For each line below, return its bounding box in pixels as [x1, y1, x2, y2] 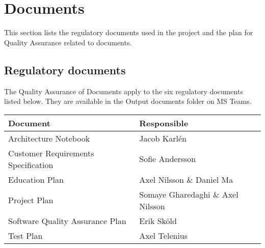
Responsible [139, 117, 189, 129]
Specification [8, 158, 54, 171]
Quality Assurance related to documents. [4, 37, 132, 47]
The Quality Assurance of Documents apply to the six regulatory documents [4, 86, 243, 96]
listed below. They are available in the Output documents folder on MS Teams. [4, 96, 252, 106]
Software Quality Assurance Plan [8, 214, 126, 227]
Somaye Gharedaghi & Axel [139, 188, 238, 200]
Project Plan [8, 194, 54, 206]
